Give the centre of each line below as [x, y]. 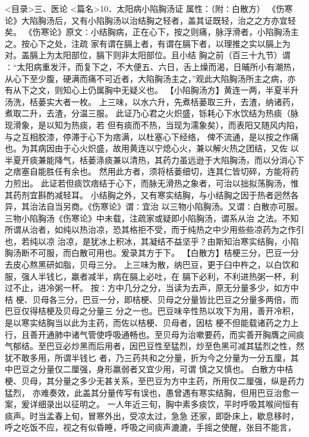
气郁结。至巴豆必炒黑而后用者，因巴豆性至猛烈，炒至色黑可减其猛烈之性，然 [154, 346]
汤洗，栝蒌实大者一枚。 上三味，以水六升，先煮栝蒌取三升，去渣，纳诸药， [152, 101]
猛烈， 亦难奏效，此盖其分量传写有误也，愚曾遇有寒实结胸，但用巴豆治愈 [148, 392]
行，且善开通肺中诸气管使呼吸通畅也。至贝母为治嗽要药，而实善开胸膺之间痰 [154, 334]
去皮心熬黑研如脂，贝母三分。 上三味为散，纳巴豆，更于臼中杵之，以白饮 [148, 265]
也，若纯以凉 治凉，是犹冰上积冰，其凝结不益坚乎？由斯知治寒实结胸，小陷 [152, 241]
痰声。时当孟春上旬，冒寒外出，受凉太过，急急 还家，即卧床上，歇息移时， [152, 415]
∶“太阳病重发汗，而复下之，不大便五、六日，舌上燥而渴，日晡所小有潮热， [152, 66]
